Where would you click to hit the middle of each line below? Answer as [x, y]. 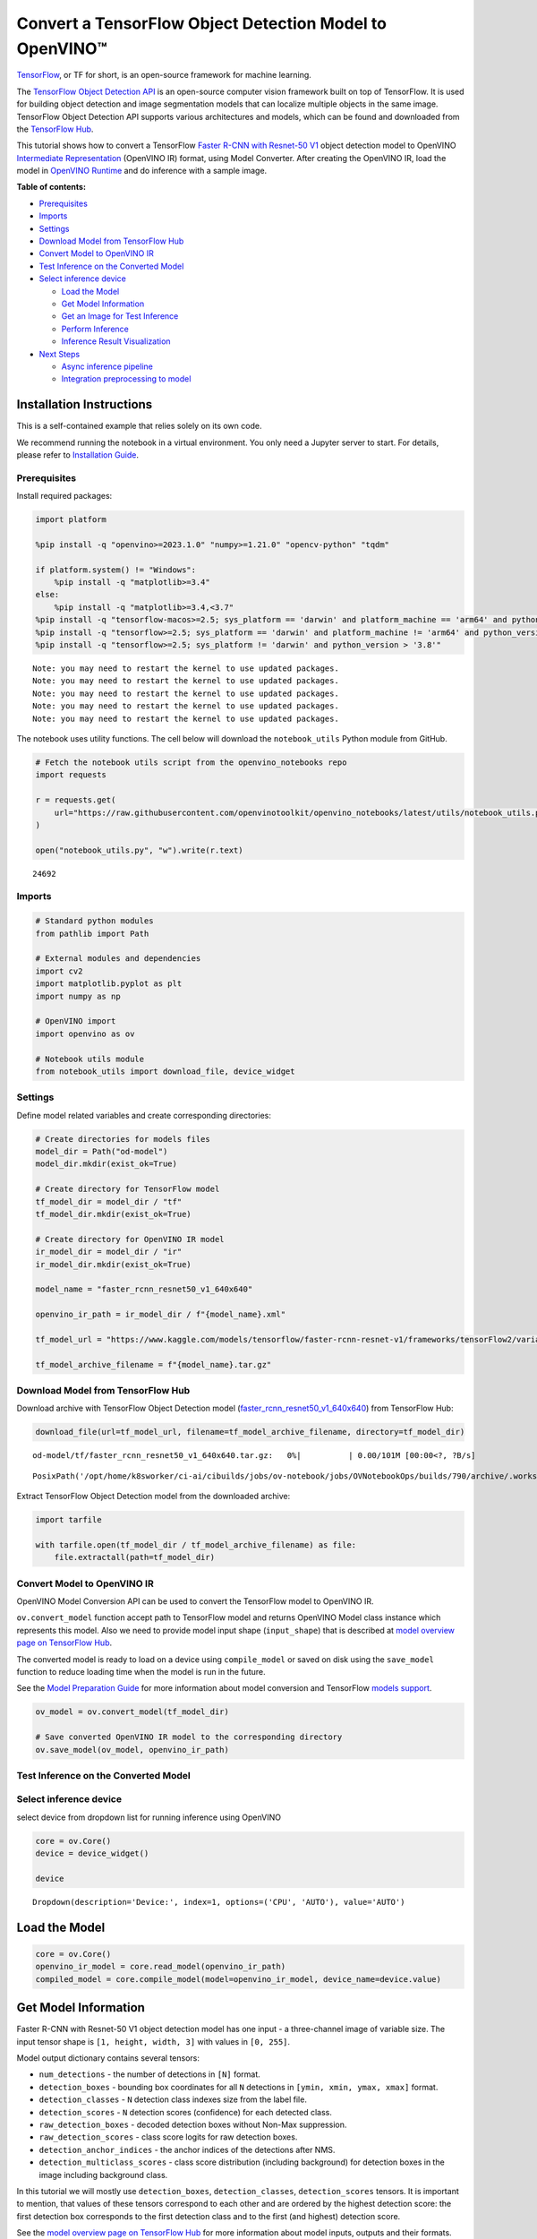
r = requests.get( [76, 800]
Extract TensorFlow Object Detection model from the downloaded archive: [153, 1497]
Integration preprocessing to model [126, 379]
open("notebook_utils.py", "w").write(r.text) [139, 850]
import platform [71, 520]
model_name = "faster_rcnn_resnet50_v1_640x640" [144, 1289]
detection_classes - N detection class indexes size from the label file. [173, 2099]
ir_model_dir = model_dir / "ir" [109, 1252]
